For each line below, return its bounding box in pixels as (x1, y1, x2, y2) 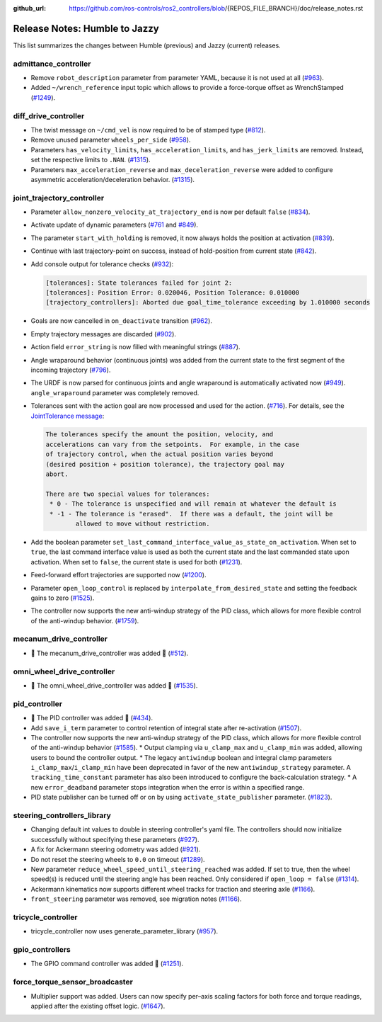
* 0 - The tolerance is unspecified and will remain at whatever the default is (50, 500, 337, 508)
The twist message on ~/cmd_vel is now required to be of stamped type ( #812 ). (30, 125, 266, 134)
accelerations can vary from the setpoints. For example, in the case (45, 440, 300, 448)
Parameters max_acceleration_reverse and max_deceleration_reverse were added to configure (30, 165, 333, 174)
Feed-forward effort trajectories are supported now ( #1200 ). (30, 571, 207, 579)
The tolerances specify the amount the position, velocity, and (45, 431, 274, 438)
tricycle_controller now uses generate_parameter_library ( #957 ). (30, 927, 219, 936)
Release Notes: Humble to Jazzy (13, 22, 159, 35)
